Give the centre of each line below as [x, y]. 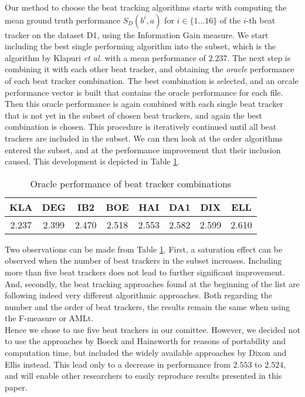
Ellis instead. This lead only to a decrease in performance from [118, 364]
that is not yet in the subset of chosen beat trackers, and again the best [133, 115]
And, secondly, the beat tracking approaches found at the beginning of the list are [152, 283]
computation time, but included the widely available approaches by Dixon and [146, 353]
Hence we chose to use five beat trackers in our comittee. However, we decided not [152, 329]
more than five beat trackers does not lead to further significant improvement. [145, 272]
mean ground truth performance [62, 20]
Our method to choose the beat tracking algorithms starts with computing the [146, 7]
